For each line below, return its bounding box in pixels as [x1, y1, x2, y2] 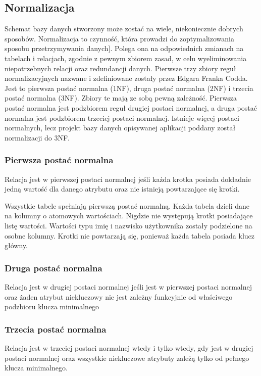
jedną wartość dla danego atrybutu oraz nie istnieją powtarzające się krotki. [5, 183, 240, 194]
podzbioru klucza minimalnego [5, 301, 99, 312]
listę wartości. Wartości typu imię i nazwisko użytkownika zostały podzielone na [5, 220, 252, 230]
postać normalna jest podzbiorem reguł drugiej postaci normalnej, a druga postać [5, 102, 257, 113]
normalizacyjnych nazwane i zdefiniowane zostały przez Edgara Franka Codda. [5, 73, 248, 83]
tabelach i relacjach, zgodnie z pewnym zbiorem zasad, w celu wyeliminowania [5, 53, 247, 63]
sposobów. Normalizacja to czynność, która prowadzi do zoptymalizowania [5, 33, 234, 43]
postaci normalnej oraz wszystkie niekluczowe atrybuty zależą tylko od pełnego [5, 352, 249, 363]
